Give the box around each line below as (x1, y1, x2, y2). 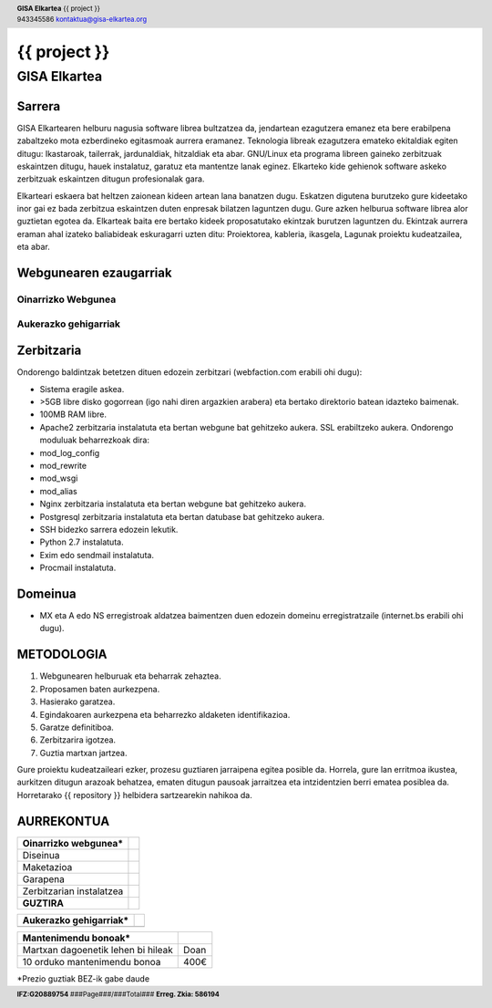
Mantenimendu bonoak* (22, 931, 131, 944)
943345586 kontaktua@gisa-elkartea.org (16, 15, 148, 24)
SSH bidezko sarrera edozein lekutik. (39, 524, 179, 535)
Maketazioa (22, 860, 73, 873)
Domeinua (16, 586, 77, 601)
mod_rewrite (39, 461, 87, 472)
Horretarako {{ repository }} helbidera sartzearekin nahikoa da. (16, 789, 252, 800)
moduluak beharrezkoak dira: (39, 434, 150, 446)
